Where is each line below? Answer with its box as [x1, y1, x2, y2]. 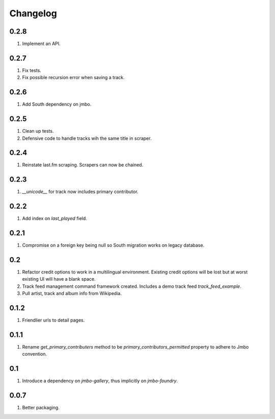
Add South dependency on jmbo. [22, 101, 92, 107]
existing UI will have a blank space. [22, 276, 96, 282]
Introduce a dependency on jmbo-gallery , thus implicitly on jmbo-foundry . [22, 378, 178, 384]
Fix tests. [22, 67, 42, 73]
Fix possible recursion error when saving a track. [22, 75, 125, 81]
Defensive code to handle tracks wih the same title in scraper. [22, 135, 152, 141]
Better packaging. [22, 405, 60, 411]
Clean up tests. [22, 128, 54, 134]
